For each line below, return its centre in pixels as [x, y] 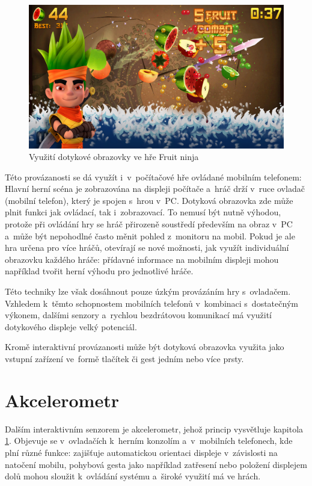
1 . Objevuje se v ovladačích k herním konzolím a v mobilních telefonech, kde [149, 441]
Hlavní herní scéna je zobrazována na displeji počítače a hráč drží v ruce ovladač [155, 189]
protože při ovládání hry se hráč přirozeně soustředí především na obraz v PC [149, 224]
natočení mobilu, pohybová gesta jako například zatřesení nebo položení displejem [156, 464]
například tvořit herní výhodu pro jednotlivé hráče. [99, 271]
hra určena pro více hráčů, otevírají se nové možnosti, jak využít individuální [147, 248]
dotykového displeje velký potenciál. [71, 326]
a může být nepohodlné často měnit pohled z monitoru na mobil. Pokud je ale [150, 235]
